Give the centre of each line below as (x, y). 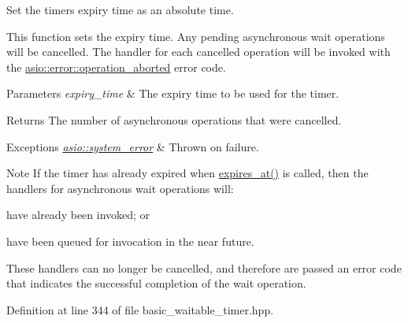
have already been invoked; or (78, 215)
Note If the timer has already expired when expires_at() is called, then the (187, 173)
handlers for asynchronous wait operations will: (120, 188)
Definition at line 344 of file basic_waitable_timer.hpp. (140, 309)
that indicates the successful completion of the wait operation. (156, 283)
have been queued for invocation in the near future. (130, 241)
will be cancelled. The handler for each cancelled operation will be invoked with (198, 52)
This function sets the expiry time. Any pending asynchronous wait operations (196, 36)
